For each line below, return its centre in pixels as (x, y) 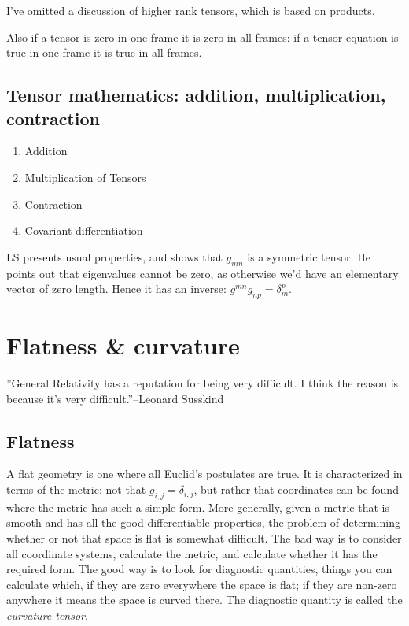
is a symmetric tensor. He (309, 256)
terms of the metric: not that (76, 489)
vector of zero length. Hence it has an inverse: (116, 289)
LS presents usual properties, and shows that (114, 256)
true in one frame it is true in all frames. (104, 52)
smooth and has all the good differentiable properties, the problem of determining (203, 522)
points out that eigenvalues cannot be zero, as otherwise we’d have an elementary (203, 273)
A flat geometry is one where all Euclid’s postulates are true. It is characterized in (204, 474)
